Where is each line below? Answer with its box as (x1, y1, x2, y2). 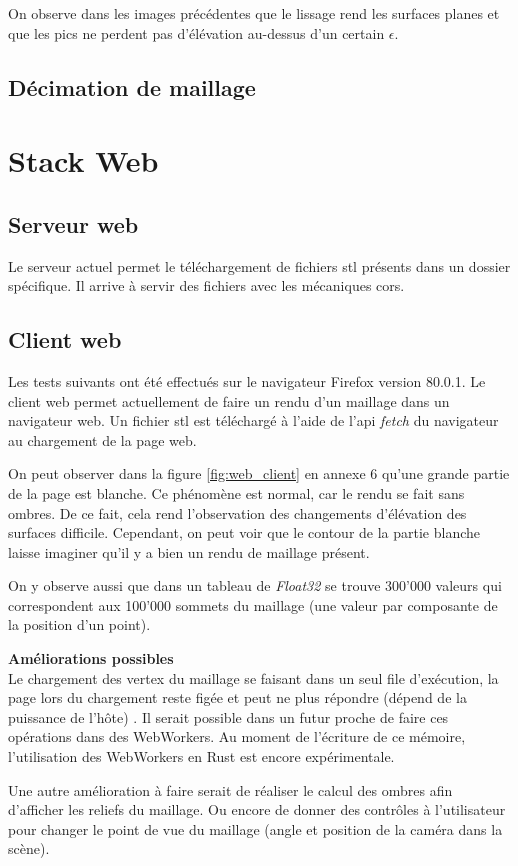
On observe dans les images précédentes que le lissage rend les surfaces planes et (8, 3, 500, 23)
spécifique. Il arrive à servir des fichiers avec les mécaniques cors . (8, 275, 405, 296)
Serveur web (8, 208, 139, 239)
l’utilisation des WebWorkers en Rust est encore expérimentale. (8, 746, 395, 767)
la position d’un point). (8, 614, 151, 635)
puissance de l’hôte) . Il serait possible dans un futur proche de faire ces (8, 706, 449, 727)
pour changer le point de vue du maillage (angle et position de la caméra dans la (8, 818, 503, 839)
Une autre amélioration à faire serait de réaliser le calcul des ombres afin (8, 779, 453, 800)
